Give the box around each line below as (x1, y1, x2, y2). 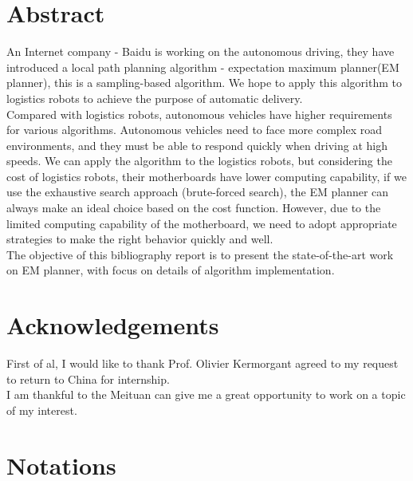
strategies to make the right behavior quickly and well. (6, 231, 273, 247)
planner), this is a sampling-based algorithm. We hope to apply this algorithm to (6, 74, 402, 91)
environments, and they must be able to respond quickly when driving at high (6, 136, 387, 153)
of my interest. (6, 401, 77, 418)
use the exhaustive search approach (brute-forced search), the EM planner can (6, 183, 389, 200)
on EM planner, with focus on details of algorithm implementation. (6, 262, 335, 278)
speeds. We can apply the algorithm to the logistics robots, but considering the (6, 152, 392, 169)
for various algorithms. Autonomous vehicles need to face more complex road (6, 121, 383, 138)
